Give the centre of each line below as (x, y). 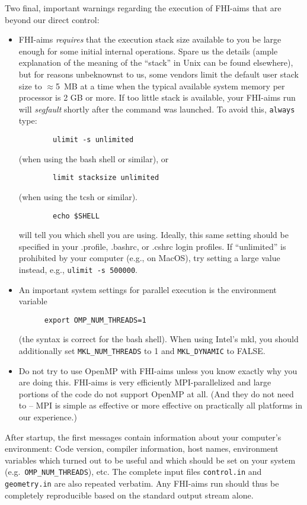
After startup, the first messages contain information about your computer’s (143, 437)
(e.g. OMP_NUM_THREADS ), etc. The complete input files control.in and (133, 472)
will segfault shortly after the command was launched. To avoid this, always (157, 109)
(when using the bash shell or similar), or (94, 158)
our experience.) (48, 417)
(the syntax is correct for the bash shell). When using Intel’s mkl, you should (159, 339)
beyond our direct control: (52, 19)
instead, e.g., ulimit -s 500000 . (78, 269)
